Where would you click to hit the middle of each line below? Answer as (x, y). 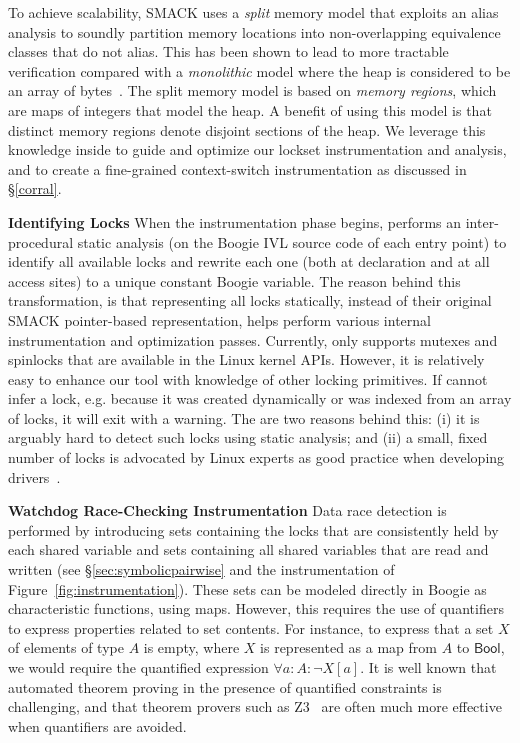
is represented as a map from (348, 647)
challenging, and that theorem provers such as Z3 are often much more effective (255, 706)
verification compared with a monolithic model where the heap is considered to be (259, 70)
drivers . (34, 476)
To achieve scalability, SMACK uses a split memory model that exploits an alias (253, 12)
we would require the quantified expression (138, 667)
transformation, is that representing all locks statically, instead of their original (250, 300)
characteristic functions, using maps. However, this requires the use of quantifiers (256, 608)
